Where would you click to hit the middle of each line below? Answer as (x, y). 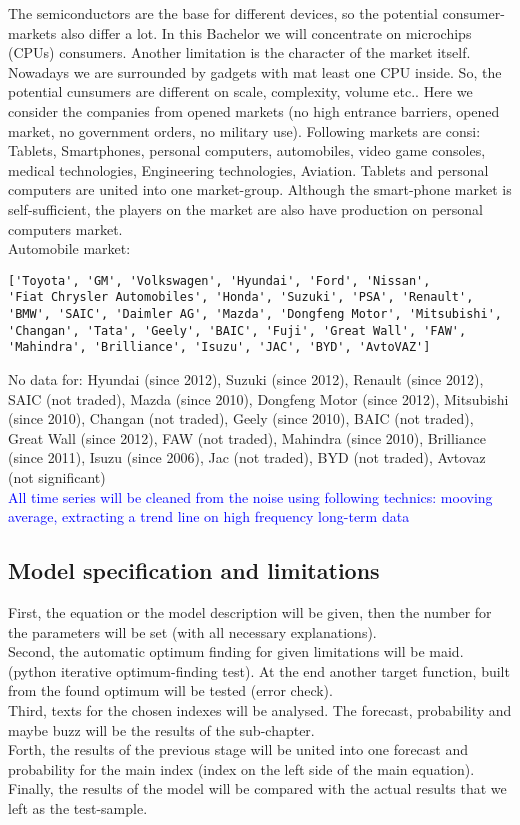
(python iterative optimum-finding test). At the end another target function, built (259, 670)
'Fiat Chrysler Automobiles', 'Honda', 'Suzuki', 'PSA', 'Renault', (241, 297)
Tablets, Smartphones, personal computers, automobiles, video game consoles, (247, 150)
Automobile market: (69, 248)
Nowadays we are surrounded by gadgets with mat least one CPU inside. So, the (255, 71)
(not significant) (57, 476)
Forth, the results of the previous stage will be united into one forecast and (238, 749)
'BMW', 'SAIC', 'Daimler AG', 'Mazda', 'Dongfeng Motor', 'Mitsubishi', (255, 314)
